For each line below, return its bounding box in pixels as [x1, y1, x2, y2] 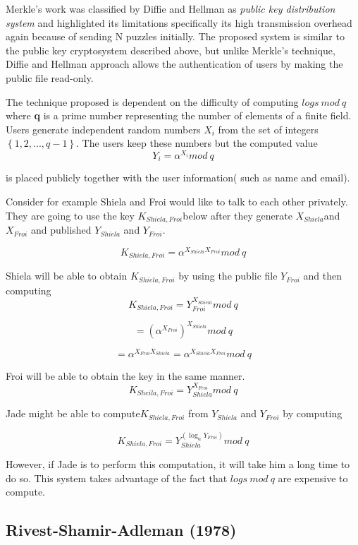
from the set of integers [218, 121, 319, 136]
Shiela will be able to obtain [6, 268, 128, 283]
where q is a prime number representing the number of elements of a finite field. [6, 108, 352, 123]
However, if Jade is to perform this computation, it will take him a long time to [6, 456, 350, 471]
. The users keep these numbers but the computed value [76, 136, 318, 150]
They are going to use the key [6, 208, 135, 222]
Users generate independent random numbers [6, 121, 201, 136]
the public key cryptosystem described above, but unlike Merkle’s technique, [6, 42, 335, 57]
